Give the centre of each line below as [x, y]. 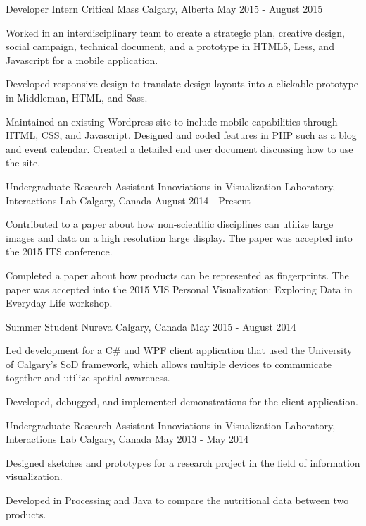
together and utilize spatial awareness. [88, 378]
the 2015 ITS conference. [59, 251]
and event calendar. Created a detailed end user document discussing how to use [179, 148]
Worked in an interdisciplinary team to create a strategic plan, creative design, [175, 32]
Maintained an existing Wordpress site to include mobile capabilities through [172, 121]
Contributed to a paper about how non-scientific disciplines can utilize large [170, 224]
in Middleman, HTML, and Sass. [77, 97]
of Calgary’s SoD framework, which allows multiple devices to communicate [169, 363]
